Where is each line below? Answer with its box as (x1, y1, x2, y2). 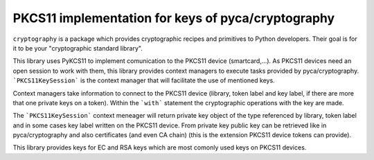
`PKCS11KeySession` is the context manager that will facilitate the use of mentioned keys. (12, 76, 275, 85)
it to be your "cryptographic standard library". (12, 44, 143, 52)
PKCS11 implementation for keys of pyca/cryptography (12, 10, 335, 26)
